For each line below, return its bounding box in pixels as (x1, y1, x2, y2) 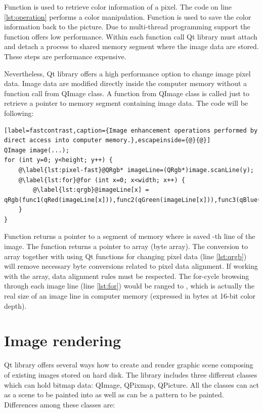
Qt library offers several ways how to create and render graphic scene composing (4, 359, 253, 370)
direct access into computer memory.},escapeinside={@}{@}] (4, 137, 211, 144)
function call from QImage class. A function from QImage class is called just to (4, 88, 250, 98)
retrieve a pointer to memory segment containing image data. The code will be (4, 98, 248, 108)
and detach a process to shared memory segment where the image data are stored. (4, 41, 259, 52)
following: (4, 107, 34, 118)
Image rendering (4, 330, 121, 351)
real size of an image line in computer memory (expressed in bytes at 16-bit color (4, 291, 256, 301)
